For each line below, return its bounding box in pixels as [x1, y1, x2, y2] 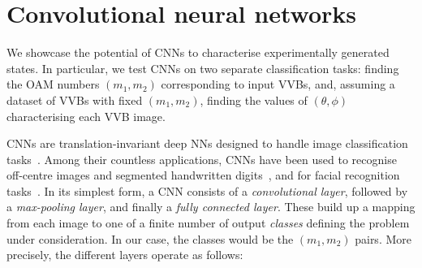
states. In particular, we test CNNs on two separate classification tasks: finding [6, 59, 399, 76]
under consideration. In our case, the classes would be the [6, 230, 294, 247]
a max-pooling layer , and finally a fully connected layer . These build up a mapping [6, 198, 416, 215]
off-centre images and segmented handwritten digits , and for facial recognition [6, 166, 400, 184]
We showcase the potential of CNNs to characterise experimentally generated [6, 44, 390, 61]
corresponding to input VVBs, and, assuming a [161, 76, 395, 93]
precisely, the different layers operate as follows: [6, 246, 243, 263]
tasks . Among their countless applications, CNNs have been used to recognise [6, 150, 397, 167]
